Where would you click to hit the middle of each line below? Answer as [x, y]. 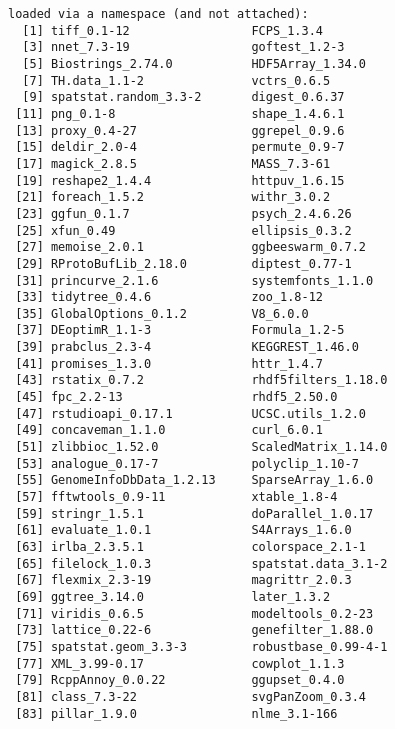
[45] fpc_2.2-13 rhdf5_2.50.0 [176, 397]
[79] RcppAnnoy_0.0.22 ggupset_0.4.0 [180, 680]
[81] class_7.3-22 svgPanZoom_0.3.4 [190, 696]
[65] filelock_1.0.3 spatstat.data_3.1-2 [201, 563]
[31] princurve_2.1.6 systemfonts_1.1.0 [194, 280]
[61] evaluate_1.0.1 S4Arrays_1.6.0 [183, 530]
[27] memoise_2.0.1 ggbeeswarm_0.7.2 [190, 247]
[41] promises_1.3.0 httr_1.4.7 [169, 363]
